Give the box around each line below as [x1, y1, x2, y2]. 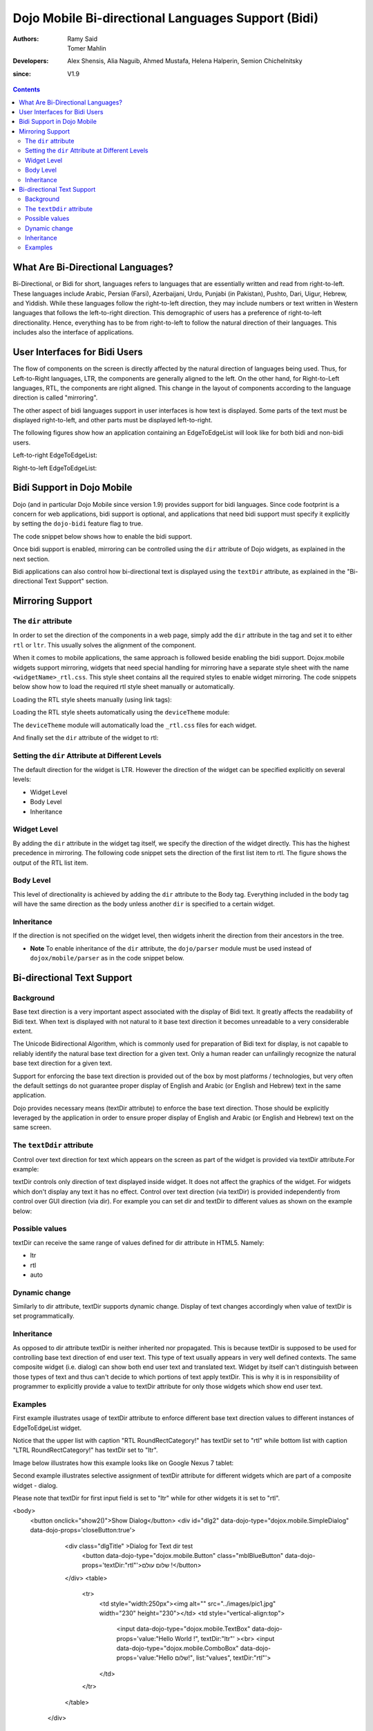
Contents [12, 85, 41, 93]
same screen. [12, 1123, 52, 1131]
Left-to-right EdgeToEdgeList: [12, 451, 98, 460]
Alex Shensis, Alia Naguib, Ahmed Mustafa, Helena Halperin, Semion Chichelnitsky [67, 57, 303, 65]
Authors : [12, 35, 39, 43]
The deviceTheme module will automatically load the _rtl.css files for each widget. [12, 721, 257, 729]
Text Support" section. [44, 577, 108, 585]
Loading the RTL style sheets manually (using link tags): [12, 695, 172, 703]
